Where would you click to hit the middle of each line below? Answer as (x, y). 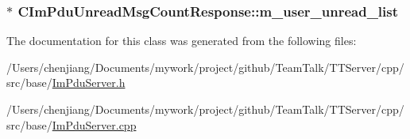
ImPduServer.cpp (94, 124)
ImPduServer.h (89, 83)
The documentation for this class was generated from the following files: (182, 41)
